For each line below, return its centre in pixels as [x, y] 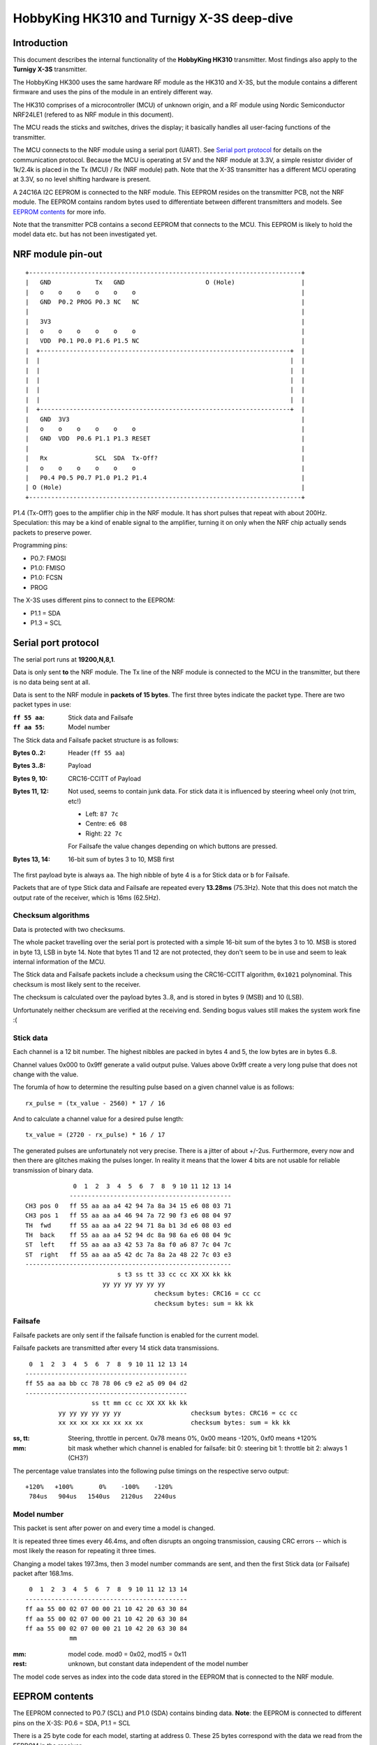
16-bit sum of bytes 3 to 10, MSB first [121, 859]
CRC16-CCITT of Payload [104, 778]
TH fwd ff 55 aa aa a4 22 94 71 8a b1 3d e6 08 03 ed [128, 1225]
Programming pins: [40, 545]
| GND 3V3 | [165, 419]
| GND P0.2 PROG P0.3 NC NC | [165, 302]
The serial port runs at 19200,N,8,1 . [64, 659]
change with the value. [46, 1074]
